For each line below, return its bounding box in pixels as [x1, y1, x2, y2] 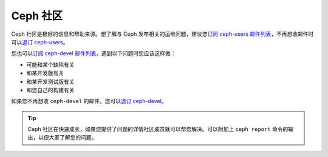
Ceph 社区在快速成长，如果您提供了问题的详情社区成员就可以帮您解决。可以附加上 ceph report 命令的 [27, 125, 289, 133]
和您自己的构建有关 [26, 86, 75, 93]
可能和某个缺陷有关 [26, 61, 75, 68]
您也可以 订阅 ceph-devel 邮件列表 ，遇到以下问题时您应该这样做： [11, 50, 176, 57]
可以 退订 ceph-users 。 [11, 38, 69, 45]
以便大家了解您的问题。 [38, 134, 97, 141]
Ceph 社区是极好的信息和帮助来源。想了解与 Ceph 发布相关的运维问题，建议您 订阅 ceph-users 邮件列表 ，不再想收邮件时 [11, 30, 314, 38]
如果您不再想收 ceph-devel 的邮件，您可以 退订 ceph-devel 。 [11, 98, 167, 105]
